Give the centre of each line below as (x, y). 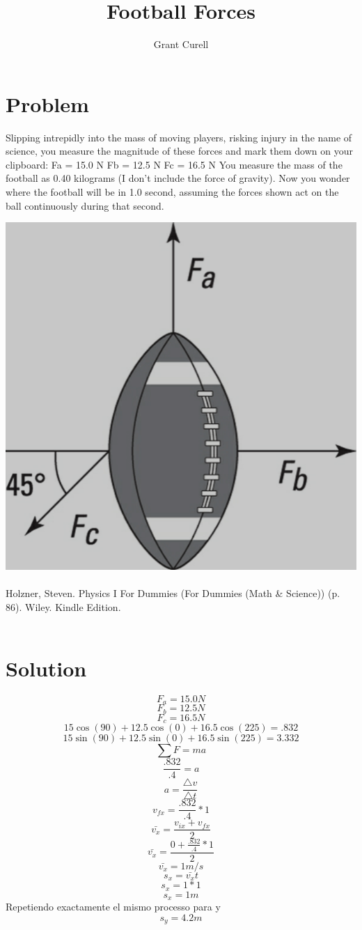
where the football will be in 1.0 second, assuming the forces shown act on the (172, 192)
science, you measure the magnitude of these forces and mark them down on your (179, 151)
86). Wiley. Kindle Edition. (63, 606)
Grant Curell (181, 44)
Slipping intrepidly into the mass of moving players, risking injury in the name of (179, 137)
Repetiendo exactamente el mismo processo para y (113, 907)
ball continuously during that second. (85, 205)
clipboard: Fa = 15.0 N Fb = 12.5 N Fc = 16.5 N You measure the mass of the (174, 164)
